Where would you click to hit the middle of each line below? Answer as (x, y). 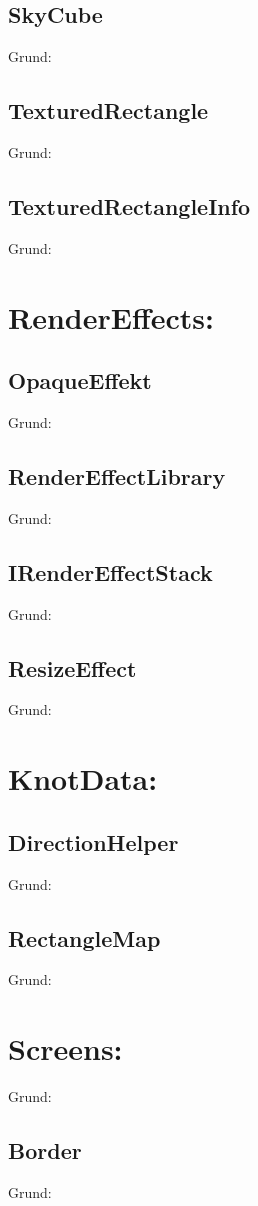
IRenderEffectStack (110, 571)
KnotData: (83, 778)
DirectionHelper (93, 841)
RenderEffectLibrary (117, 475)
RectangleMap (84, 937)
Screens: (65, 1048)
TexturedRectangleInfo (129, 205)
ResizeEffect (72, 667)
